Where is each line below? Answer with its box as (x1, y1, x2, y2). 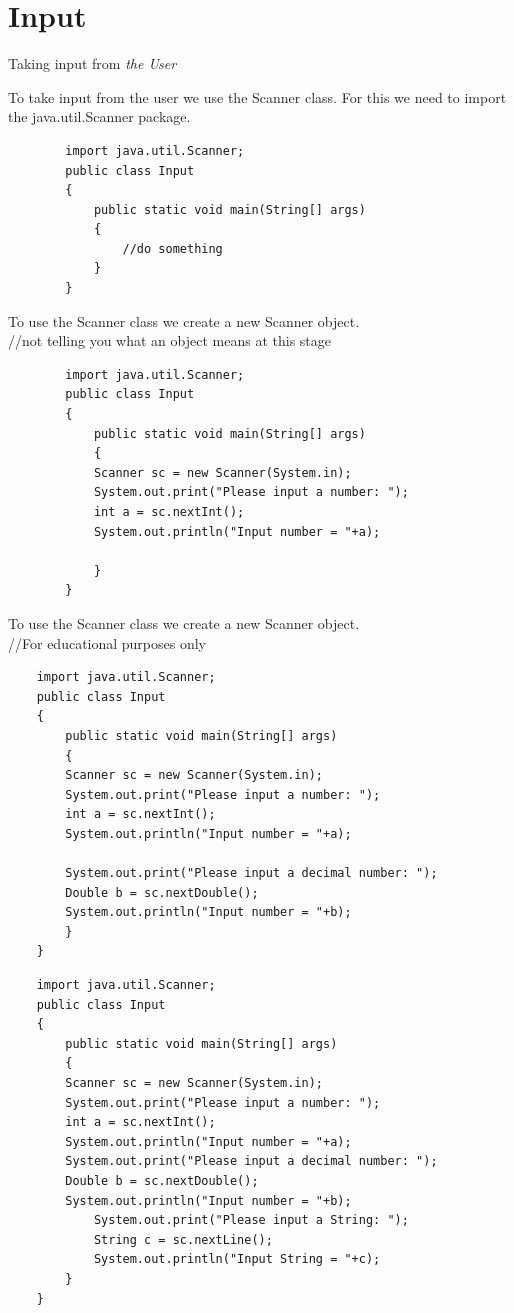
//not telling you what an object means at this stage (8, 330, 331, 351)
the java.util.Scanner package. (8, 106, 191, 127)
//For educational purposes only (8, 632, 207, 653)
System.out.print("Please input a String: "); (93, 1213, 409, 1228)
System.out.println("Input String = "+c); (93, 1252, 381, 1267)
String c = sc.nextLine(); (93, 1232, 273, 1247)
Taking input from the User (8, 53, 177, 74)
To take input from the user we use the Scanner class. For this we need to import (8, 86, 507, 107)
